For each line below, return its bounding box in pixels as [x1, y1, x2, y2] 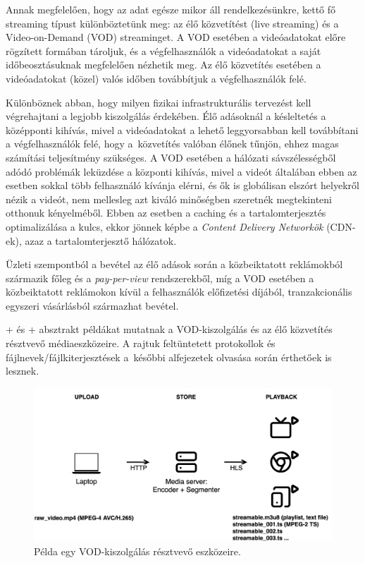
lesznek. [6, 363, 39, 378]
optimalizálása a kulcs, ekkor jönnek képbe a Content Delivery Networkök [6, 219, 323, 234]
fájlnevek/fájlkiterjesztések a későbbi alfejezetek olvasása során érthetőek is [6, 349, 332, 364]
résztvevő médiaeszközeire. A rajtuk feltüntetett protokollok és [6, 336, 276, 351]
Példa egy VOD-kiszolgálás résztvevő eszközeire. [34, 543, 241, 558]
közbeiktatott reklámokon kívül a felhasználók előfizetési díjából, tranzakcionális [6, 284, 352, 299]
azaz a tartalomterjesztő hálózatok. [25, 233, 177, 248]
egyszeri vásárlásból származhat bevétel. [6, 298, 179, 313]
